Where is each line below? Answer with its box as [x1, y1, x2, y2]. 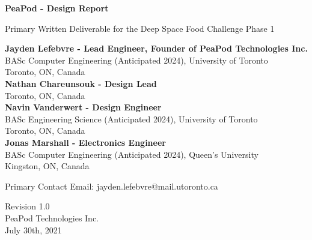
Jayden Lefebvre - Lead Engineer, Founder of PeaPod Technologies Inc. [5, 42, 308, 55]
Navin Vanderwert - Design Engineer [5, 101, 162, 113]
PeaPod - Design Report [5, 2, 109, 14]
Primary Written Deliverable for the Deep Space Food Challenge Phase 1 [5, 22, 275, 34]
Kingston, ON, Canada [5, 160, 90, 172]
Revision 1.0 [5, 200, 50, 212]
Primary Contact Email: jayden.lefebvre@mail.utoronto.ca [5, 179, 218, 192]
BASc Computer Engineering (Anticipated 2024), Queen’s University [5, 148, 258, 160]
